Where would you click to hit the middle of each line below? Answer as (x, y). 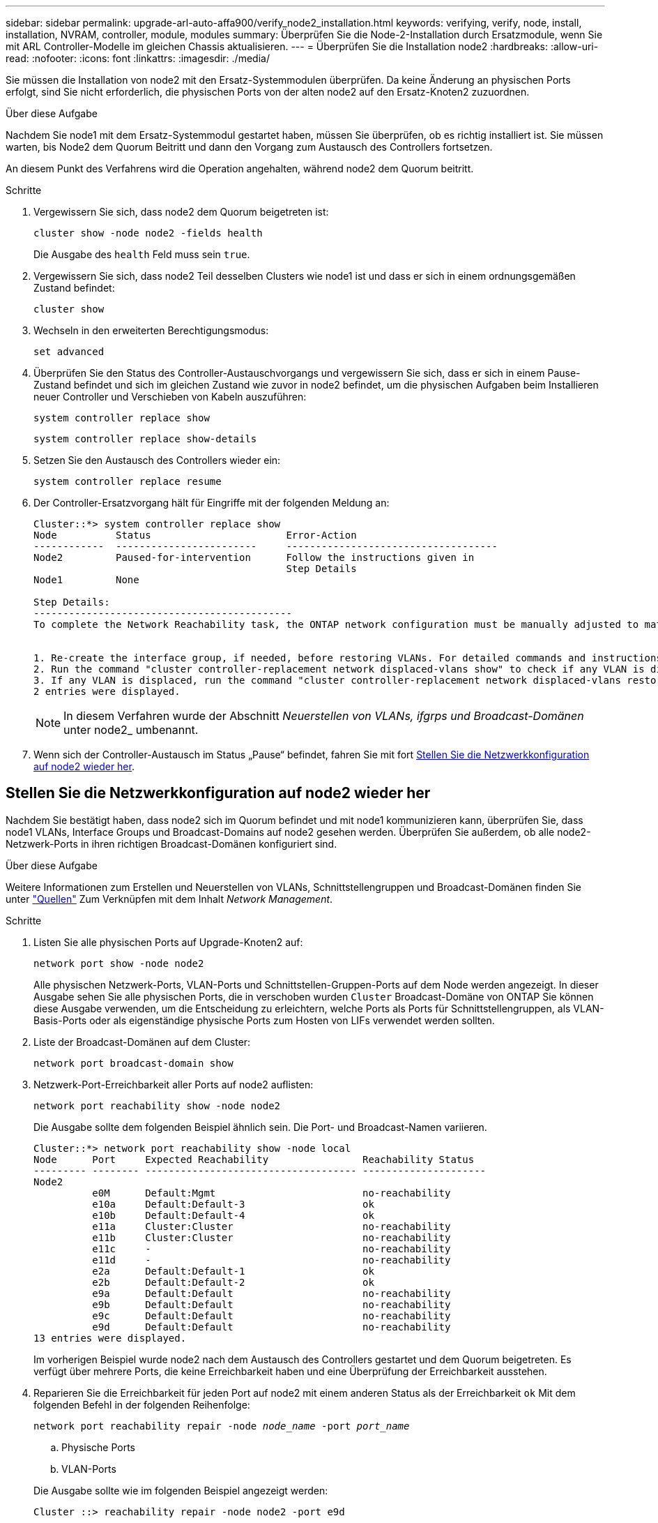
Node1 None (86, 580)
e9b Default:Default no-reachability (271, 1304)
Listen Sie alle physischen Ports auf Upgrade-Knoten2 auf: (168, 942)
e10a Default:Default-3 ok (233, 1204)
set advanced (69, 352)
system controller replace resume (128, 481)
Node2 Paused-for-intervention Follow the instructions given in (254, 557)
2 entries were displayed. (107, 691)
